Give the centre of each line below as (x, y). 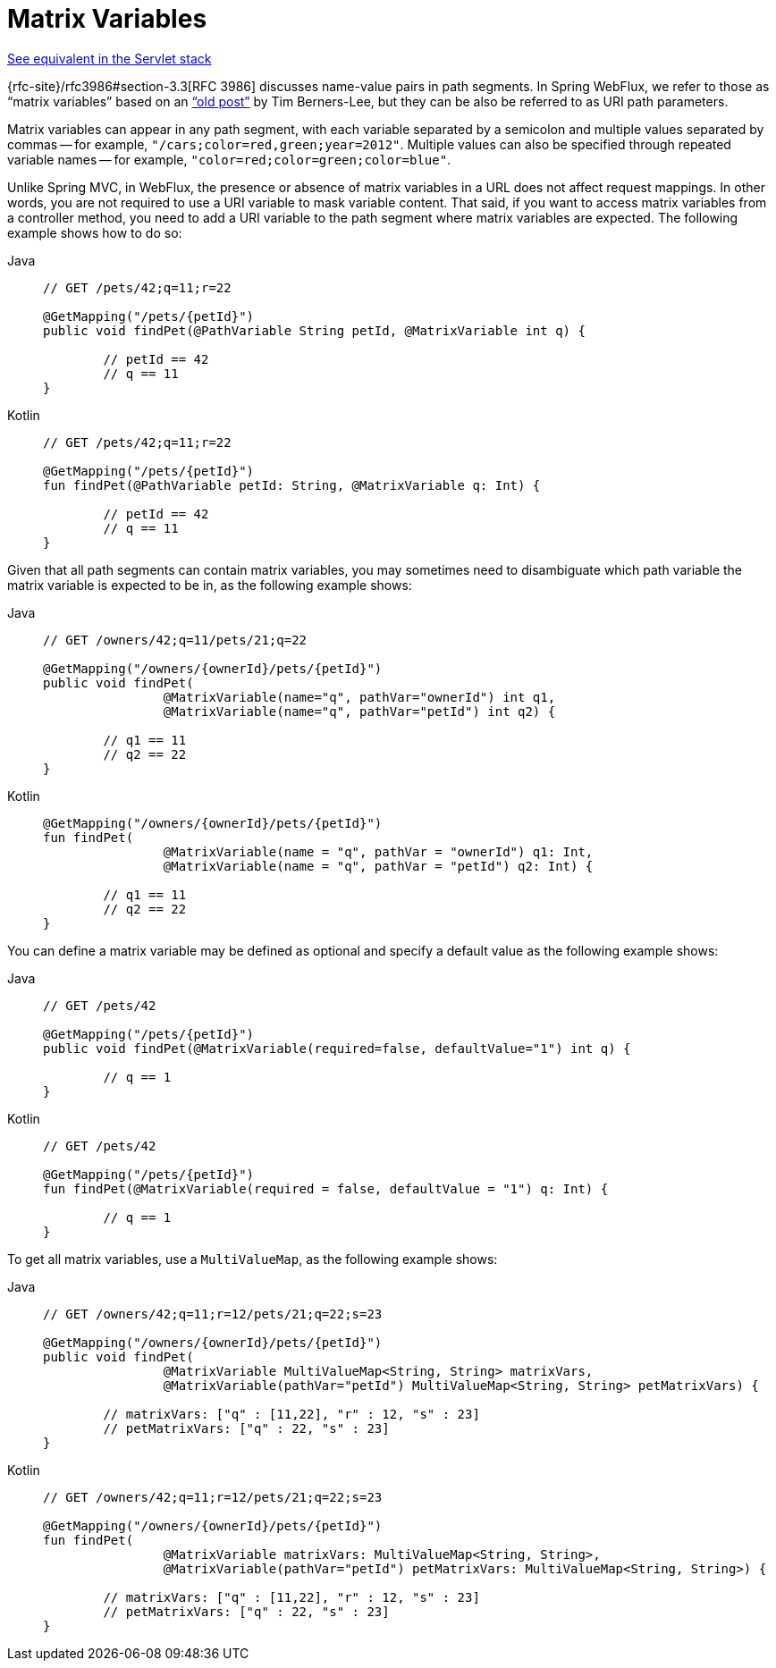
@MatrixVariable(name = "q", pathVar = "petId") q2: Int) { (378, 866)
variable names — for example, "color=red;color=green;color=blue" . (229, 159)
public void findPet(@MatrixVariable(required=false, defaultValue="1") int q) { (337, 1048)
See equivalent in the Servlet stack (110, 58)
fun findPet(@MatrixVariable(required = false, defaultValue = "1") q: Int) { (326, 1188)
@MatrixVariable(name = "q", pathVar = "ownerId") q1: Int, (378, 851)
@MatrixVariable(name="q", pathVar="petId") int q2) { (359, 711)
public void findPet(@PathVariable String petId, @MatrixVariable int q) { (314, 330)
